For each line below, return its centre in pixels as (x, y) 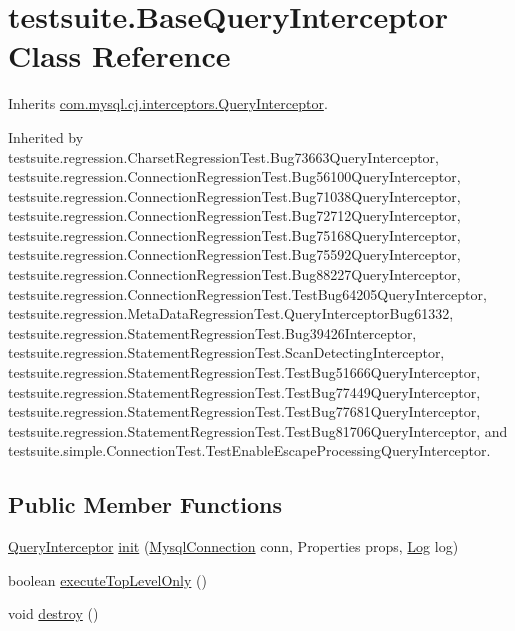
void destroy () (53, 613)
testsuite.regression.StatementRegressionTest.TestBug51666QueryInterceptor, (244, 372)
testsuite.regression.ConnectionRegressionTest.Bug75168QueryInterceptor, (234, 234)
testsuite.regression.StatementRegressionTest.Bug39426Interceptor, (212, 332)
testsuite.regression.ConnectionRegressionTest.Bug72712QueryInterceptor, (234, 215)
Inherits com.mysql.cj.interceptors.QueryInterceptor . (168, 103)
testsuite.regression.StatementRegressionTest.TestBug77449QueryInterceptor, (244, 391)
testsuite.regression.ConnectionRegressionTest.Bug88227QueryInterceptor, (234, 274)
